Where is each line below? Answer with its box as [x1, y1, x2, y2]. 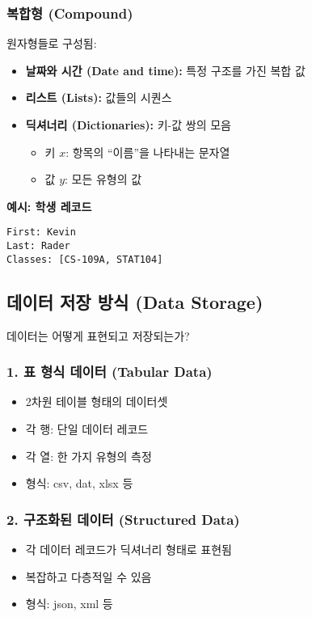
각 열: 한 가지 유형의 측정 [25, 447, 152, 464]
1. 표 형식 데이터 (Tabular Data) [6, 361, 213, 382]
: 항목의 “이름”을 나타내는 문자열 [65, 143, 230, 160]
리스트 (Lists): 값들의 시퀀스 [25, 89, 172, 106]
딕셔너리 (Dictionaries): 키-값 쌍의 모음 [25, 116, 231, 133]
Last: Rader [6, 240, 70, 252]
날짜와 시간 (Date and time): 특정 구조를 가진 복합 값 [25, 61, 306, 78]
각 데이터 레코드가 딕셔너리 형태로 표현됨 [25, 540, 232, 557]
